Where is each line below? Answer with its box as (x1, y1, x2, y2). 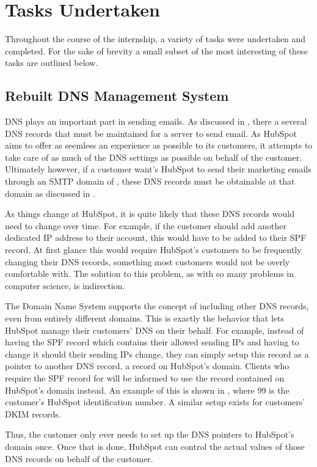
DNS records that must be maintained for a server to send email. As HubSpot (5, 127, 297, 139)
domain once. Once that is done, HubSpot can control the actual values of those (5, 439, 305, 452)
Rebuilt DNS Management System (5, 86, 229, 105)
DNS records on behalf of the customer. (5, 452, 153, 465)
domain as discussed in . (5, 186, 96, 199)
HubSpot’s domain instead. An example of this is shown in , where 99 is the (5, 383, 290, 396)
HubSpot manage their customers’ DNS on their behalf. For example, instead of (5, 323, 304, 336)
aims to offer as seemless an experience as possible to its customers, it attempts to (5, 139, 313, 152)
